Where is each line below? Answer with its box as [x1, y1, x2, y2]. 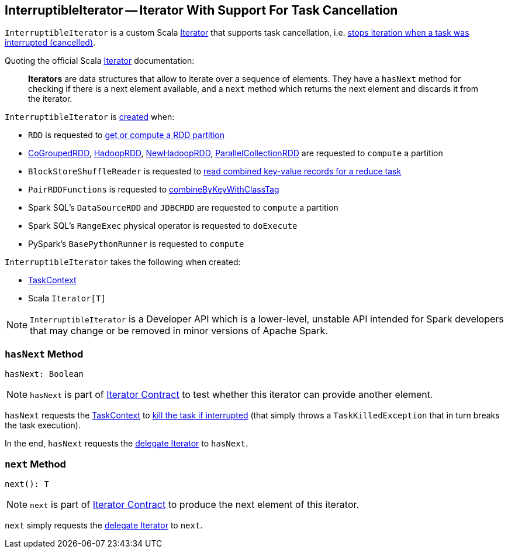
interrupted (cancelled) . [5, 37, 96, 48]
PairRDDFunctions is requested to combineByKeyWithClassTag [28, 184, 279, 195]
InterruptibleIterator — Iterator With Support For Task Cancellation [5, 3, 398, 18]
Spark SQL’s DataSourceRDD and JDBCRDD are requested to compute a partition [28, 202, 338, 213]
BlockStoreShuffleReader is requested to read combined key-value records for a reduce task [28, 166, 402, 177]
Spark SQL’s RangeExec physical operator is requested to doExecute [28, 221, 298, 231]
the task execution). [5, 420, 81, 431]
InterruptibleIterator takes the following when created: [5, 257, 241, 267]
